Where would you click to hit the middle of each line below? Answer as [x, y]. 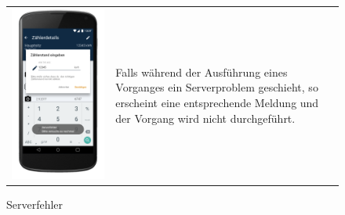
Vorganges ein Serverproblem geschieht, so [217, 87]
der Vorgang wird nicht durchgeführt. [205, 118]
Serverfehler [35, 204]
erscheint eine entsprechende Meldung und [217, 102]
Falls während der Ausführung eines [202, 72]
